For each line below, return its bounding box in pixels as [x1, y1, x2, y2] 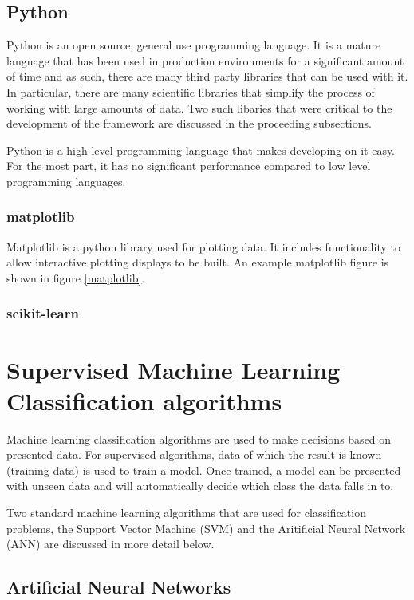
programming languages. [6, 172, 126, 189]
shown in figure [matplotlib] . [6, 269, 145, 286]
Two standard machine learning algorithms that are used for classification [6, 504, 366, 521]
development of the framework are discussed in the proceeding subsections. [6, 115, 372, 132]
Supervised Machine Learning [6, 353, 341, 385]
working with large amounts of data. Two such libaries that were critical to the [6, 99, 392, 116]
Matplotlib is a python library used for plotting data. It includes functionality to [6, 238, 400, 255]
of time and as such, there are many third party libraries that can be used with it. [6, 68, 408, 85]
